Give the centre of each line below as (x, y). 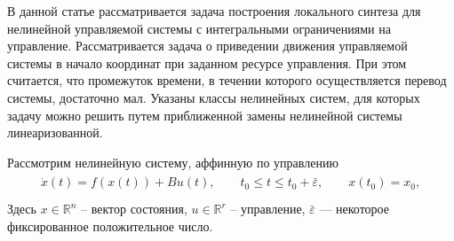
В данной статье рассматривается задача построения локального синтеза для (214, 11)
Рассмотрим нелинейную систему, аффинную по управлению (173, 162)
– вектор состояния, (134, 209)
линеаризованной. (55, 132)
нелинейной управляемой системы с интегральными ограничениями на (199, 28)
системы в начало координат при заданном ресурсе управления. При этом (207, 62)
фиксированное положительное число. (110, 226)
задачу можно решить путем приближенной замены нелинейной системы (205, 115)
